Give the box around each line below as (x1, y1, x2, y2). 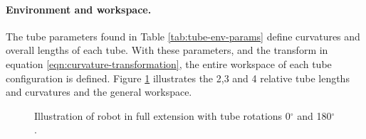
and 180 (297, 108, 332, 123)
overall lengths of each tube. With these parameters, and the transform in (6, 43, 328, 57)
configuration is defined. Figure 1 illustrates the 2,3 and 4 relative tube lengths (6, 70, 350, 85)
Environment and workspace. (6, 1, 152, 16)
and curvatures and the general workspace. (6, 84, 192, 99)
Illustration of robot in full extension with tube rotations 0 (34, 108, 291, 123)
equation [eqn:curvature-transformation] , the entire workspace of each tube (6, 56, 332, 71)
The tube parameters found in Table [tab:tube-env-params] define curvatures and (6, 28, 360, 43)
